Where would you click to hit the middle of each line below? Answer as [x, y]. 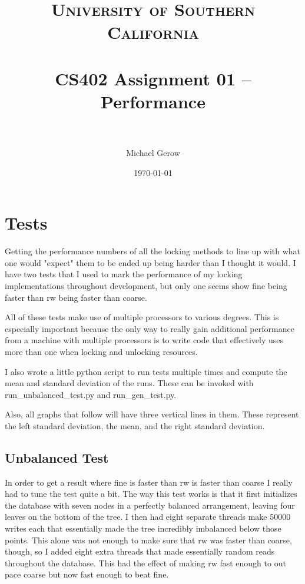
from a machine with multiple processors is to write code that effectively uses [144, 340]
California [153, 32]
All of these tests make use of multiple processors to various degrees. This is [142, 317]
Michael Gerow [153, 153]
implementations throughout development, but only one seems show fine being [146, 285]
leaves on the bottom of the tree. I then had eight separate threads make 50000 [148, 517]
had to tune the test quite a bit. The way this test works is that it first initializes [151, 494]
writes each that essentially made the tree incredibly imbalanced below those [143, 528]
